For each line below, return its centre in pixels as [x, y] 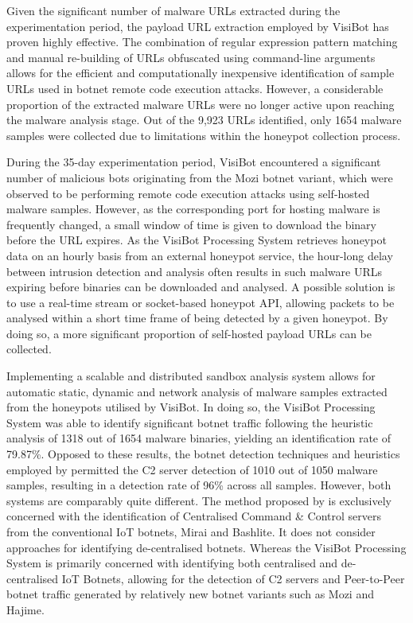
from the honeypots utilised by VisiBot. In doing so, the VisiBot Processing [191, 407]
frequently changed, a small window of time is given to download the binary [191, 224]
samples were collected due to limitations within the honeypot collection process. [204, 135]
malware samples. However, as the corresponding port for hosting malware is [193, 209]
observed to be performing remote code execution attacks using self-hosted [188, 193]
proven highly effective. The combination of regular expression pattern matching [202, 42]
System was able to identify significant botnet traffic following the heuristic [190, 422]
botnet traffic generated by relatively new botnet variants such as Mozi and [190, 594]
